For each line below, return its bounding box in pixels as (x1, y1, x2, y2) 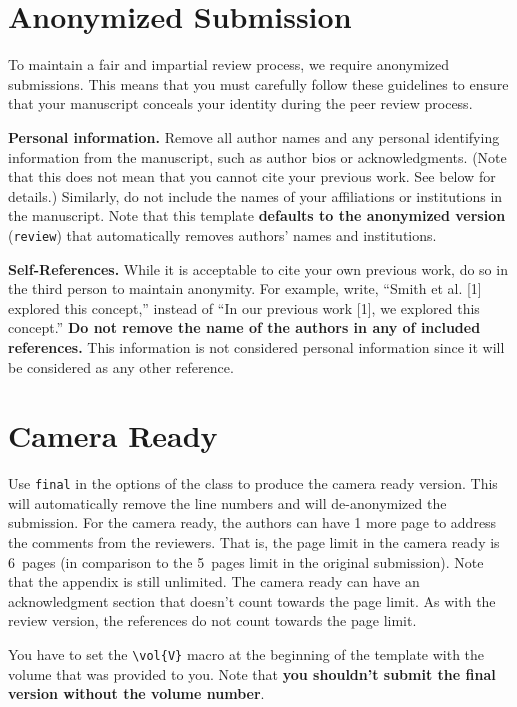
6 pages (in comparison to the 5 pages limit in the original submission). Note (8, 551, 484, 572)
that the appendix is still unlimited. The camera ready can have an (8, 571, 420, 592)
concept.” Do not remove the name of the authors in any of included (8, 317, 481, 338)
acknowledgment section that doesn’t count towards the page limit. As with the (8, 590, 496, 611)
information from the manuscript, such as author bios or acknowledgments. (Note (8, 146, 507, 167)
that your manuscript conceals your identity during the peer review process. (8, 93, 473, 114)
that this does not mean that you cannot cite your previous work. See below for (8, 166, 496, 187)
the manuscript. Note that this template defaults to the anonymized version (8, 205, 506, 226)
